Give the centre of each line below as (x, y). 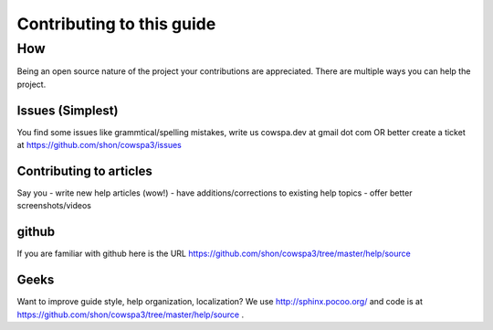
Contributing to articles (84, 170)
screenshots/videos (54, 206)
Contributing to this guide (116, 24)
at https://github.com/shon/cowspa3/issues (99, 145)
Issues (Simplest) (68, 110)
